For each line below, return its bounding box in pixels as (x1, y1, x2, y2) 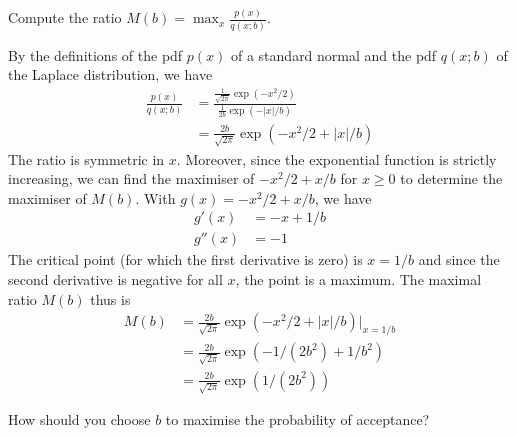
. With (135, 187, 176, 208)
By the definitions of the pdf (8, 44, 183, 65)
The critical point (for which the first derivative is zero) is (8, 249, 363, 270)
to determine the (400, 168, 503, 189)
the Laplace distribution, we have (8, 64, 213, 85)
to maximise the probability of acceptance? (165, 409, 430, 430)
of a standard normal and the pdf (230, 44, 437, 65)
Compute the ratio (8, 7, 122, 28)
